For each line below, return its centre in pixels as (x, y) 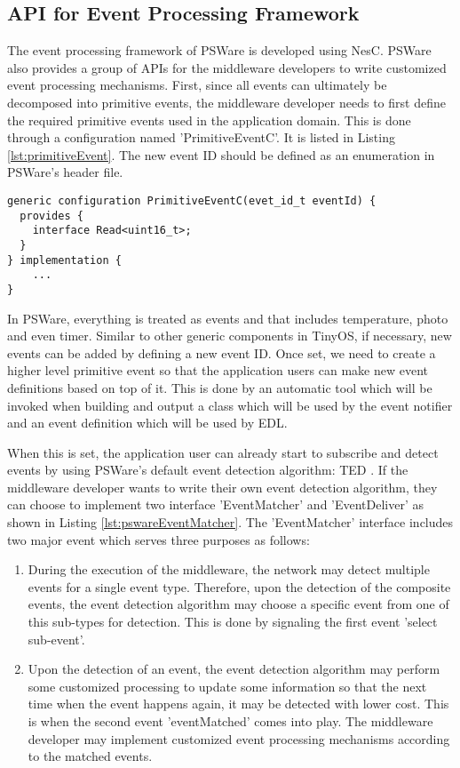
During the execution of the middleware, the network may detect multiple (229, 569)
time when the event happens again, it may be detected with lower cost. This (238, 704)
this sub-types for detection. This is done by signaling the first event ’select (233, 622)
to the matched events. (90, 756)
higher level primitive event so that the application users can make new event (218, 370)
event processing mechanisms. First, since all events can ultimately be (197, 85)
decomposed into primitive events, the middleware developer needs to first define (226, 102)
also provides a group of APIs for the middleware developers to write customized (227, 67)
